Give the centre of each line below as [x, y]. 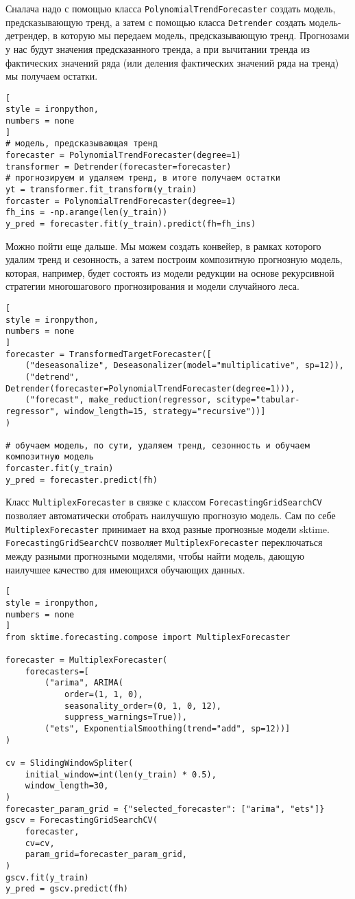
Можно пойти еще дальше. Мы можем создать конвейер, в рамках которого [163, 246]
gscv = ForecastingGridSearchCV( [82, 820]
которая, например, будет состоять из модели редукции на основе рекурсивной [170, 272]
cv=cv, [40, 843]
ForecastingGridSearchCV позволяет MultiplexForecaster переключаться [164, 542]
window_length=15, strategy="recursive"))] [165, 411]
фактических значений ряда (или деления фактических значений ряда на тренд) [172, 62]
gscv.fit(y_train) [47, 877]
